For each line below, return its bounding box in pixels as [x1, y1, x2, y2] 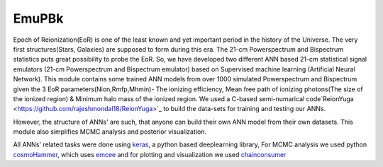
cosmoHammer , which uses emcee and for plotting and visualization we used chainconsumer [13, 150, 287, 159]
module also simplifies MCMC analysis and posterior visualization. [13, 127, 207, 136]
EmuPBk [13, 11, 64, 26]
